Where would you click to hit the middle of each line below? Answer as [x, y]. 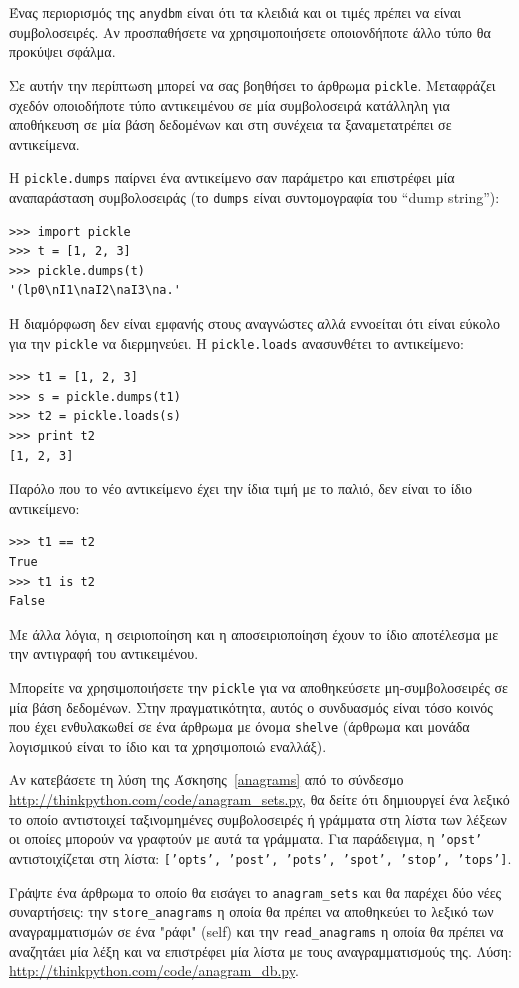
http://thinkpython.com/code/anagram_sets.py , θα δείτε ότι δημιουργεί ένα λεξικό [259, 799]
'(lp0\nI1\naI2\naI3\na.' [95, 290]
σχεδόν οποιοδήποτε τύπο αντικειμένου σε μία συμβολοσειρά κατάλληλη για [229, 104]
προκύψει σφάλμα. [62, 51]
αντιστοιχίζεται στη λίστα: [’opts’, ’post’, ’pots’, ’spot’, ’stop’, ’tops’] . [260, 857]
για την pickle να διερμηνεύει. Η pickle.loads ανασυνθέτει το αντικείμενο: [236, 342]
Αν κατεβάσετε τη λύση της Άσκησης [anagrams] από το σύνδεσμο [206, 779]
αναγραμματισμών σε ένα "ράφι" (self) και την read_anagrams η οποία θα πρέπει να [256, 930]
